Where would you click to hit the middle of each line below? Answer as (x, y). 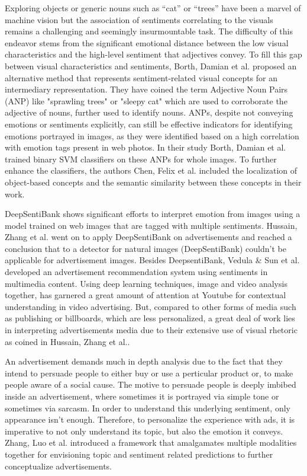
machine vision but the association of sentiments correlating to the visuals (139, 19)
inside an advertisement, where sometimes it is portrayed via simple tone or (142, 396)
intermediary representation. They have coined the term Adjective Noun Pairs (146, 89)
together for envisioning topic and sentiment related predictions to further (139, 454)
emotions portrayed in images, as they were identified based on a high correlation (152, 135)
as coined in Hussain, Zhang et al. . (67, 341)
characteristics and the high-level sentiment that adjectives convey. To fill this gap (153, 54)
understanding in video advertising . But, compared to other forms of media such (151, 306)
